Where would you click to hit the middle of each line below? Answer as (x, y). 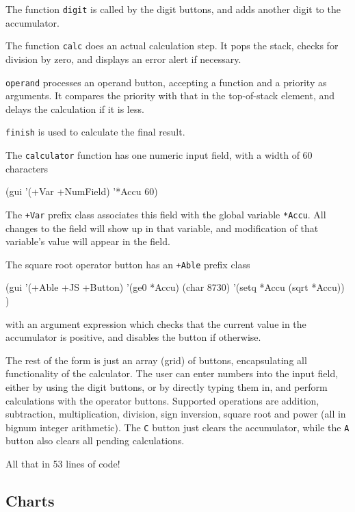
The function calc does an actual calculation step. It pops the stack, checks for (172, 46)
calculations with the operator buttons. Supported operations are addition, (162, 400)
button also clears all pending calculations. (95, 440)
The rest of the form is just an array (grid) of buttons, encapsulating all (156, 360)
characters (27, 168)
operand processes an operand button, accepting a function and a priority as (166, 82)
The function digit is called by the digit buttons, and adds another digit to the (173, 9)
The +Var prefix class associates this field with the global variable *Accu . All (166, 214)
